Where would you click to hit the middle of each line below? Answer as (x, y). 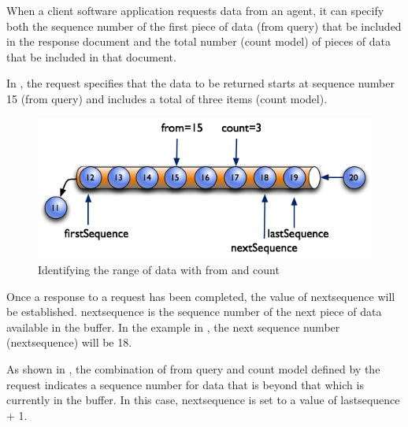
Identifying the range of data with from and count (159, 270)
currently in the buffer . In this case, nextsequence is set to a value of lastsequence (203, 400)
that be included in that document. (91, 56)
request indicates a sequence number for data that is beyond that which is (185, 384)
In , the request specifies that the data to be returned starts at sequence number (200, 83)
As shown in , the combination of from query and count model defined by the (193, 369)
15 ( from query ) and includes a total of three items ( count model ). (167, 98)
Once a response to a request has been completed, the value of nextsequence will (201, 296)
